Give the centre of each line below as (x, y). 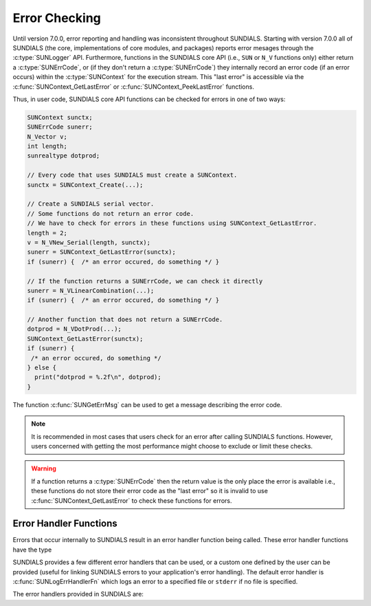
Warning (44, 468)
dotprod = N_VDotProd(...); (74, 329)
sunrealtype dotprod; (64, 156)
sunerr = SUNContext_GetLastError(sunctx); (102, 252)
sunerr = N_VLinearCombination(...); (91, 290)
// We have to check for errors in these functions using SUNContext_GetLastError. (172, 223)
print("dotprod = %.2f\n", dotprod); (98, 377)
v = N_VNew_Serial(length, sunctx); (89, 242)
